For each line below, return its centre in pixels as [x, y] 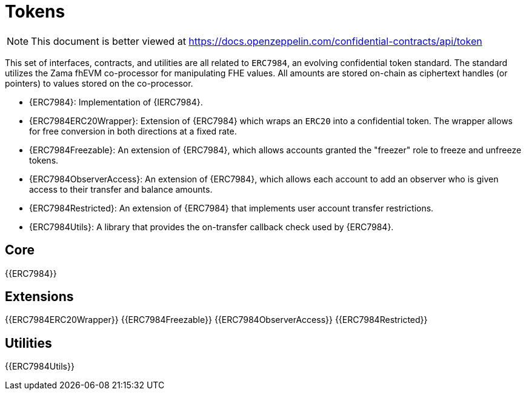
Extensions [39, 297]
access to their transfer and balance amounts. [121, 189]
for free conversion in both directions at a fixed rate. [133, 131]
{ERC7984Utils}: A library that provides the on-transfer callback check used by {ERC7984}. [211, 227]
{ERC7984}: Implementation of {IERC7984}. [116, 102]
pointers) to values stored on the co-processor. [99, 83]
